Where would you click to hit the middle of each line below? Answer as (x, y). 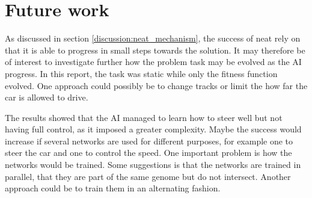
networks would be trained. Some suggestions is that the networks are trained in (153, 165)
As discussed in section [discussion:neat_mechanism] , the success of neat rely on (153, 38)
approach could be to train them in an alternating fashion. (113, 188)
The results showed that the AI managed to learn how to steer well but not (144, 117)
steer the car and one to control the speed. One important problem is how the (148, 153)
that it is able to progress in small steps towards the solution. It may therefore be (155, 50)
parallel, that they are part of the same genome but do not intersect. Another (148, 176)
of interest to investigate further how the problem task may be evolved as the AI (153, 62)
